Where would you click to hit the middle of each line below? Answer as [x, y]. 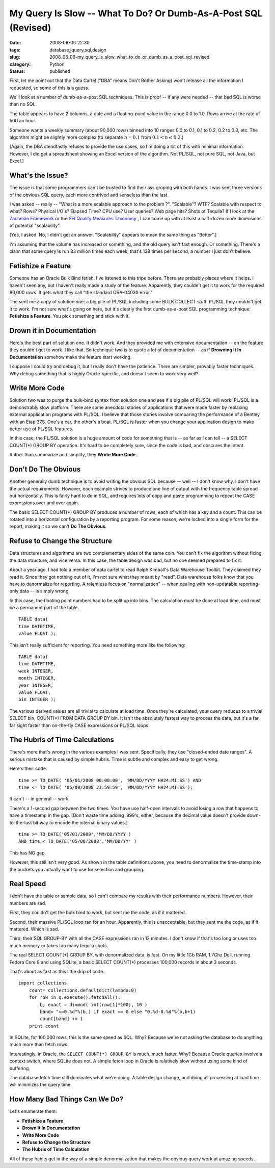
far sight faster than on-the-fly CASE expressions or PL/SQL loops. [79, 725]
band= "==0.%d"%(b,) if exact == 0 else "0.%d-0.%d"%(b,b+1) [118, 1011]
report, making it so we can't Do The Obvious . [58, 526]
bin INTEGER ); [37, 699]
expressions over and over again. [44, 503]
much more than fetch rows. [39, 1045]
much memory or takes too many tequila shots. [59, 945]
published [60, 71]
